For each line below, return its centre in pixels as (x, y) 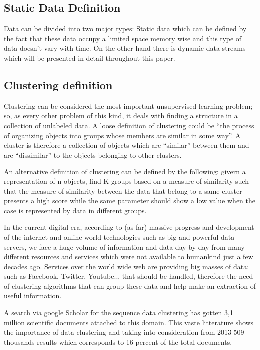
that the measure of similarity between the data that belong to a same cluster (123, 191)
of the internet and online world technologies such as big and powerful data (119, 237)
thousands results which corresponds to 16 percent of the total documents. (118, 341)
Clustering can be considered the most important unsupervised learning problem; (128, 105)
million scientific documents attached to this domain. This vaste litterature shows (129, 322)
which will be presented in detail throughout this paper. (90, 58)
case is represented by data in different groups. (75, 210)
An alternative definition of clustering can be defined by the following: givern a (125, 171)
